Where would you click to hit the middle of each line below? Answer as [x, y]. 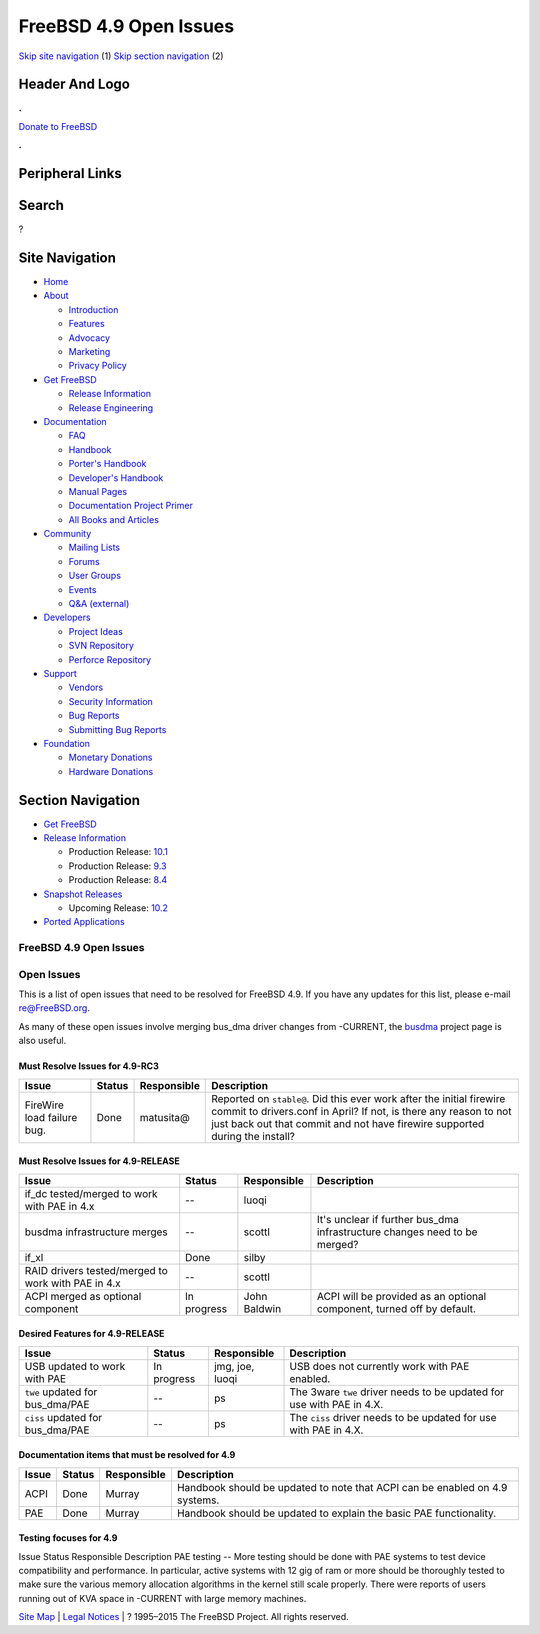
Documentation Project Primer [131, 506]
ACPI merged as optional [83, 1296]
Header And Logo [74, 84]
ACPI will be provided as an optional [401, 1296]
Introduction [93, 309]
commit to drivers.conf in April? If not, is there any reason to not [361, 1111]
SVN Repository [101, 646]
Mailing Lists [94, 547]
